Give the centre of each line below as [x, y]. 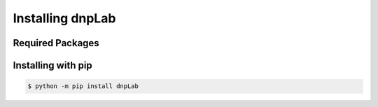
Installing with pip [52, 65]
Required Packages [56, 43]
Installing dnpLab [64, 18]
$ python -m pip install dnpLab [83, 86]
